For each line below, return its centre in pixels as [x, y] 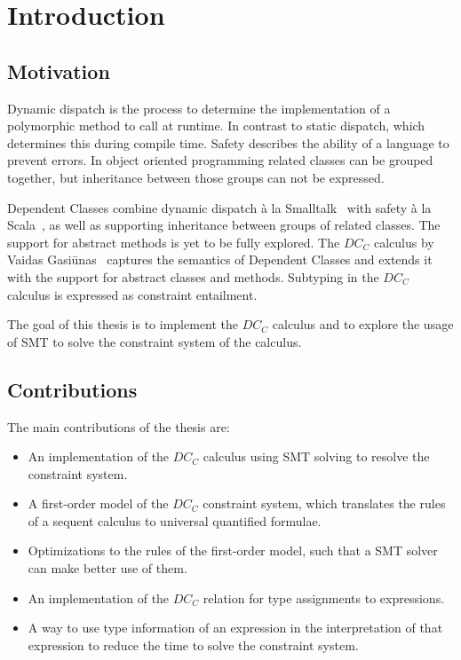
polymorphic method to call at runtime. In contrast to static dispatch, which [216, 126]
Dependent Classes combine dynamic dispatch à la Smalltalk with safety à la [219, 207]
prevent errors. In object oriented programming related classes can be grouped [220, 160]
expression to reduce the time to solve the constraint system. [193, 644]
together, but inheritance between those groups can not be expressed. [196, 177]
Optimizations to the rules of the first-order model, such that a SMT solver [233, 550]
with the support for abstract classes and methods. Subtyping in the [193, 276]
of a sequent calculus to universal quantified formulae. [175, 520]
